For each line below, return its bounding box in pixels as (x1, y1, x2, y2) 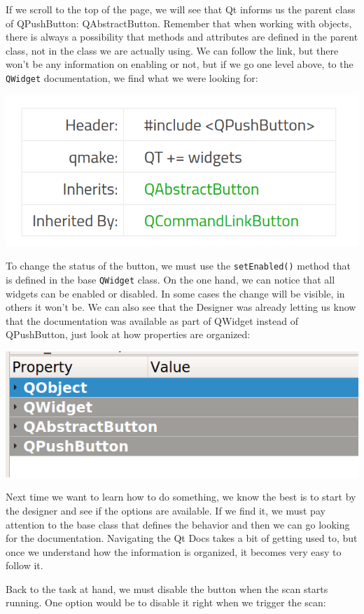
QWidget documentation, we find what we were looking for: (6, 70, 258, 85)
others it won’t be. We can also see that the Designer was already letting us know (6, 300, 356, 314)
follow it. (6, 558, 43, 573)
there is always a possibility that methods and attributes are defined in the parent (6, 29, 358, 44)
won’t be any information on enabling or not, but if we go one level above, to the (6, 57, 353, 71)
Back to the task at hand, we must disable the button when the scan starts (6, 581, 328, 596)
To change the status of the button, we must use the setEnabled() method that (6, 258, 351, 273)
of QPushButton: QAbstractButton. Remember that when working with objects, (6, 15, 352, 30)
